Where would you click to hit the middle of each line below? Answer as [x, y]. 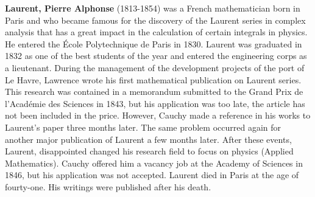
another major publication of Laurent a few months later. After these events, [148, 139]
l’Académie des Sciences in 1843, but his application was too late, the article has [155, 103]
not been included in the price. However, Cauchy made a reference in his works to [158, 115]
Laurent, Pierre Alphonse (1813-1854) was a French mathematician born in [153, 8]
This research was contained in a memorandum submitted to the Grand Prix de [154, 92]
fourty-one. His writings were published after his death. [108, 186]
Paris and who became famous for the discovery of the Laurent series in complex [155, 20]
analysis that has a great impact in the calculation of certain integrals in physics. [156, 32]
